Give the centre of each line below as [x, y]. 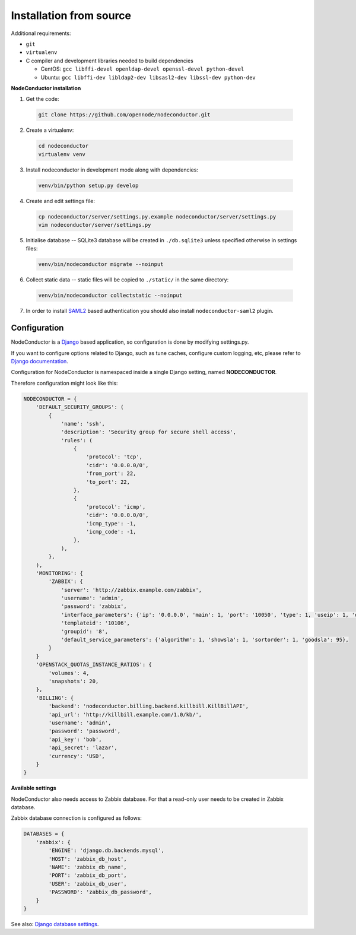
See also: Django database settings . [55, 924]
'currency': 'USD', [77, 756]
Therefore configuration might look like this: [64, 383]
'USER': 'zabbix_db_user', [88, 884]
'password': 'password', [85, 731]
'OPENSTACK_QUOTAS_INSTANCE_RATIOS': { [94, 665]
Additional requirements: [41, 33]
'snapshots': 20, [74, 681]
